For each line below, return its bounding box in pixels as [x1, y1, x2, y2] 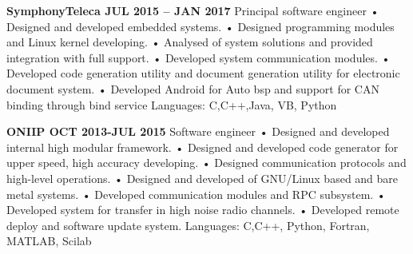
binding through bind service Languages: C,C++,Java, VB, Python [6, 96, 337, 113]
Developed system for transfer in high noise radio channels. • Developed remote [6, 201, 399, 218]
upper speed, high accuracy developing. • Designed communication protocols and [6, 154, 407, 171]
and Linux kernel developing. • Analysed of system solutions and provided [6, 34, 373, 50]
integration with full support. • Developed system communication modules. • [6, 49, 391, 65]
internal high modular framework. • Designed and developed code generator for [6, 138, 399, 155]
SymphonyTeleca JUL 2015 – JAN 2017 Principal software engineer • [6, 2, 379, 18]
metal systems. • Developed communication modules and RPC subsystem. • [6, 185, 386, 202]
